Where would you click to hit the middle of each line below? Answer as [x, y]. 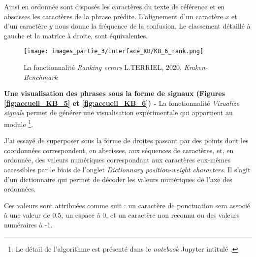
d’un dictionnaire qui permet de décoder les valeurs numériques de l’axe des [118, 179]
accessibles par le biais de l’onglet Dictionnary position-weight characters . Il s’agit [127, 170]
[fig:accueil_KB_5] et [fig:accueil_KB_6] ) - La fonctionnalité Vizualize [122, 103]
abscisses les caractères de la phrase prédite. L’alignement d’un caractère [113, 16]
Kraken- [196, 67]
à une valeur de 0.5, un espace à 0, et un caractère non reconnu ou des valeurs [122, 215]
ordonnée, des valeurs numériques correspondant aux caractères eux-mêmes [117, 160]
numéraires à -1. [28, 225]
